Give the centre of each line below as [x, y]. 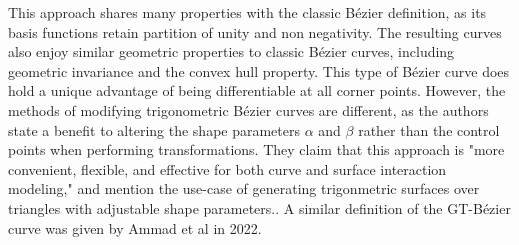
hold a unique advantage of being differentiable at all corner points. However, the [257, 90]
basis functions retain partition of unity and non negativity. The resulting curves [255, 31]
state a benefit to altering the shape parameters [154, 129]
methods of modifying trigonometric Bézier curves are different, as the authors [248, 109]
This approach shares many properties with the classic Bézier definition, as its [247, 12]
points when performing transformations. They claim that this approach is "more [256, 149]
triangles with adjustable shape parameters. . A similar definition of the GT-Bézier [259, 207]
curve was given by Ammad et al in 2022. [135, 227]
